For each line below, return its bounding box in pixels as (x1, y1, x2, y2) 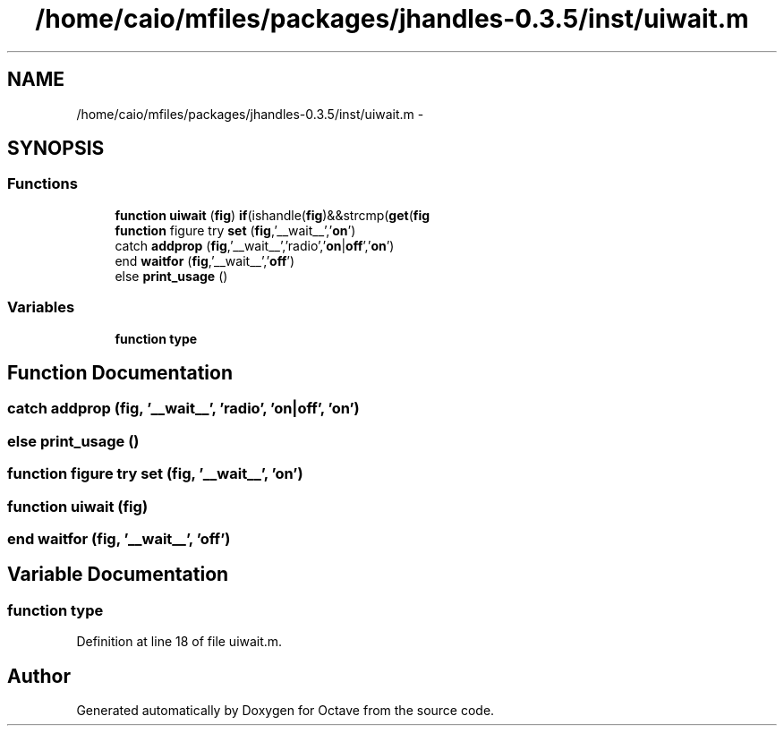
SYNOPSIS (7, 137, 105, 160)
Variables (7, 298, 75, 317)
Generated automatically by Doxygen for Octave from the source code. (76, 702, 495, 718)
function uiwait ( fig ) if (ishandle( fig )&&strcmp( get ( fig (115, 207, 430, 223)
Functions (7, 175, 78, 193)
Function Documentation (7, 361, 233, 384)
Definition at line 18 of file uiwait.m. (76, 634, 283, 650)
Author (7, 664, 71, 687)
